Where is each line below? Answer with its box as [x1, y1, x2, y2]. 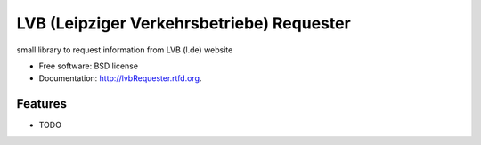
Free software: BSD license [38, 60, 138, 71]
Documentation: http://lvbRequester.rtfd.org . [38, 73, 202, 84]
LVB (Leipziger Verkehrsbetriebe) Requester [16, 13, 351, 33]
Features [16, 96, 67, 111]
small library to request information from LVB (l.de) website [16, 44, 233, 55]
